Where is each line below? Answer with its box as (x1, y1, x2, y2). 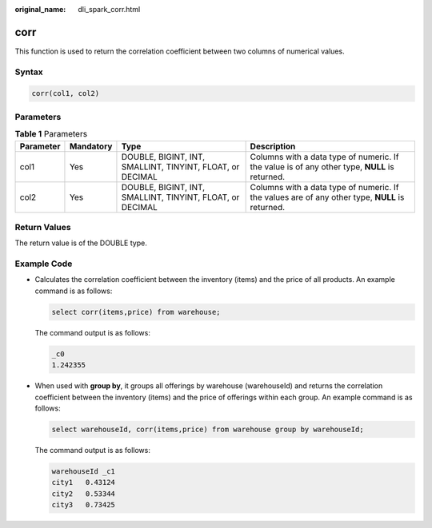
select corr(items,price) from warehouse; (51, 308, 221, 316)
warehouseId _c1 (51, 466, 116, 475)
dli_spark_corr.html (78, 5, 141, 14)
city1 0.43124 (51, 478, 116, 487)
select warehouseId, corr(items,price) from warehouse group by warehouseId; (51, 424, 364, 434)
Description (250, 141, 296, 152)
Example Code (14, 258, 73, 269)
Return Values (14, 221, 71, 232)
